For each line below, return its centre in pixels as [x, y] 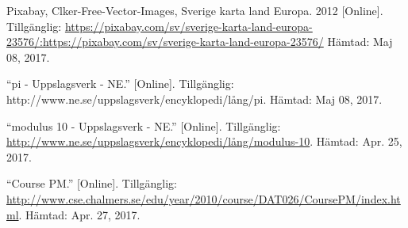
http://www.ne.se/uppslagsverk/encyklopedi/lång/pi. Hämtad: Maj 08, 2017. [194, 99]
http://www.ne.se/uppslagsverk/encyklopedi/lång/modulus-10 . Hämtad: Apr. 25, [204, 141]
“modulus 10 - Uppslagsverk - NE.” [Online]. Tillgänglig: [144, 125]
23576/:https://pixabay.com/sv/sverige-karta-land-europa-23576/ [165, 42]
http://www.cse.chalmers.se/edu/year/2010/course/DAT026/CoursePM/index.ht [204, 198]
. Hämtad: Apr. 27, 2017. [79, 214]
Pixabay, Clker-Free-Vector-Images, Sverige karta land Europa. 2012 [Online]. [195, 10]
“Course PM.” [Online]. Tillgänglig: [92, 183]
